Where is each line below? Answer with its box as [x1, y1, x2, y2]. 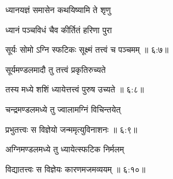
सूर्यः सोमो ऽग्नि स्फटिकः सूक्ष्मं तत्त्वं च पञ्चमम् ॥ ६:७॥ [5, 43, 169, 56]
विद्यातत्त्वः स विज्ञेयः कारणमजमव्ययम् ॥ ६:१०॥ [5, 162, 146, 175]
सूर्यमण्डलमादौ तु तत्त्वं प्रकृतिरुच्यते [5, 63, 106, 75]
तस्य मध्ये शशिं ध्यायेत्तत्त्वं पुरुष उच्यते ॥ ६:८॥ [5, 83, 144, 95]
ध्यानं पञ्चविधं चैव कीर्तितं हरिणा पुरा [5, 23, 112, 36]
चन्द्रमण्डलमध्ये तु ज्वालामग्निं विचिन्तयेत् [5, 103, 121, 115]
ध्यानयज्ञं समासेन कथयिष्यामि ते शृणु [5, 4, 111, 15]
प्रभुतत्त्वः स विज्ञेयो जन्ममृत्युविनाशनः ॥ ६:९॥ [5, 123, 137, 135]
